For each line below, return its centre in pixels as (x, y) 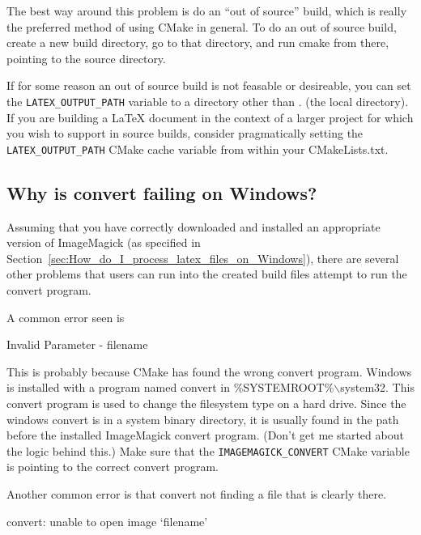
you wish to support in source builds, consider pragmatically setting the (185, 133)
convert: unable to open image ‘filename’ (107, 521)
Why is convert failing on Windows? (162, 192)
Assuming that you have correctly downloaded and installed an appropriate (193, 226)
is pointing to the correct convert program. (113, 467)
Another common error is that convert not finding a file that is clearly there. (197, 494)
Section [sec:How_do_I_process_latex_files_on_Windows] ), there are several (203, 258)
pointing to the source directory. (86, 58)
